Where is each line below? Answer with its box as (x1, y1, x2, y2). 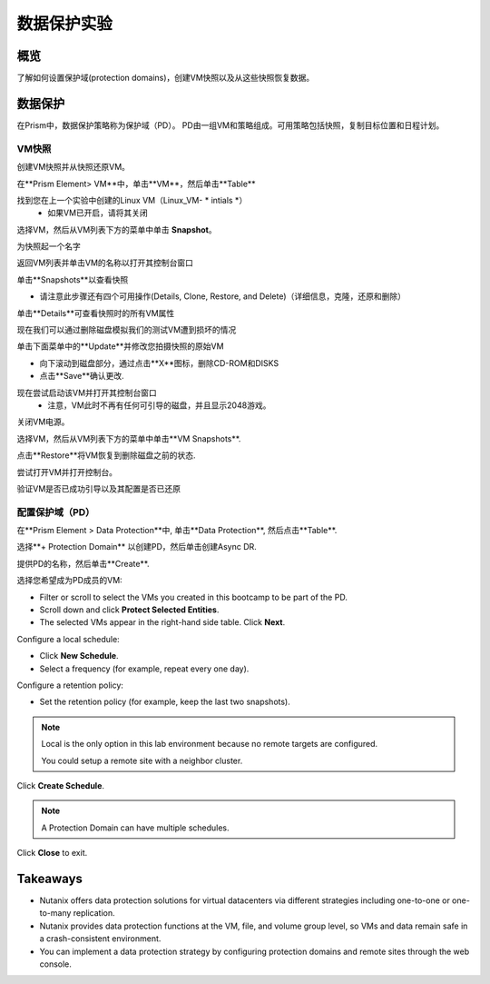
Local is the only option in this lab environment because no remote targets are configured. (41, 739, 378, 750)
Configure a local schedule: (16, 633, 120, 644)
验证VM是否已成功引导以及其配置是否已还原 (16, 482, 181, 494)
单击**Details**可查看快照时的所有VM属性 (16, 307, 175, 318)
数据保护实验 (16, 14, 113, 34)
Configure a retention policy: (16, 680, 124, 691)
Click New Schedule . (39, 651, 119, 661)
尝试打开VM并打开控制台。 (16, 466, 118, 477)
